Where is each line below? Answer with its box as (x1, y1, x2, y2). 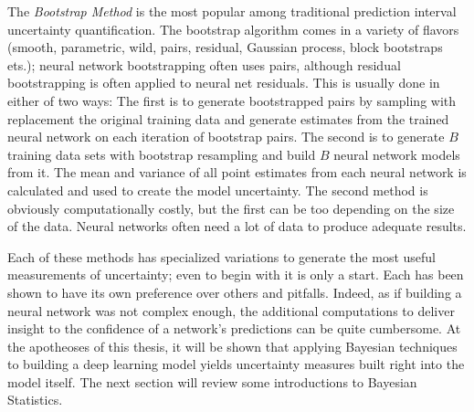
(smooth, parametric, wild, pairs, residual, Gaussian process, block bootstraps (7, 37, 443, 57)
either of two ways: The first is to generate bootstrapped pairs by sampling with (7, 90, 457, 110)
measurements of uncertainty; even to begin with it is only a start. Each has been (7, 265, 464, 284)
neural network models (333, 144, 460, 164)
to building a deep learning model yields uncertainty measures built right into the (7, 354, 465, 374)
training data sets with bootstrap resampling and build (7, 144, 316, 164)
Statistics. (7, 390, 63, 409)
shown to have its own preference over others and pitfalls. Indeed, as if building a (7, 282, 462, 301)
